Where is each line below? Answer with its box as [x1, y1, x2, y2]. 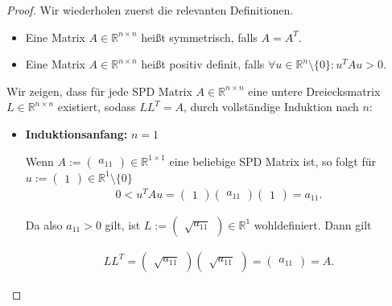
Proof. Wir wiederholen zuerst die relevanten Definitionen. [6, 2, 294, 18]
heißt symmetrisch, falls [141, 28, 258, 45]
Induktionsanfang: [25, 125, 128, 142]
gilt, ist [105, 216, 141, 233]
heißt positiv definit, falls [141, 56, 265, 72]
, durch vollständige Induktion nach [183, 98, 359, 115]
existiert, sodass [57, 98, 136, 115]
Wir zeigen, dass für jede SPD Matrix [6, 82, 192, 99]
